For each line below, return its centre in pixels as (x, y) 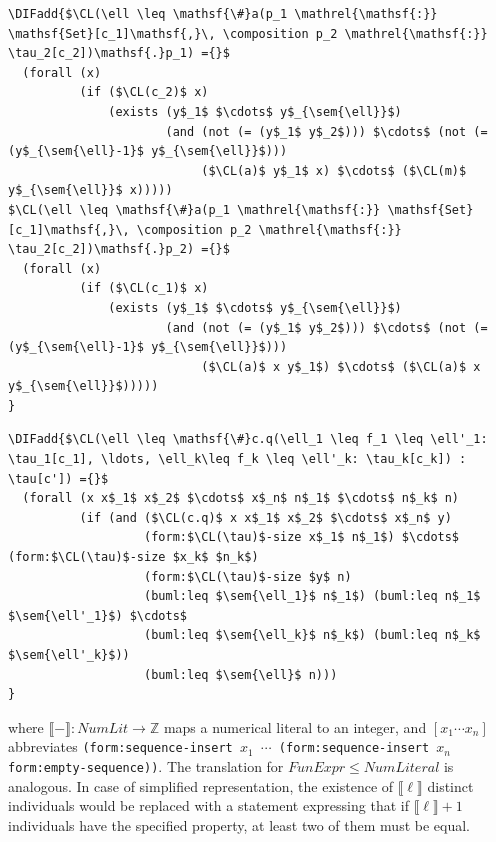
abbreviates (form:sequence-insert (120, 746)
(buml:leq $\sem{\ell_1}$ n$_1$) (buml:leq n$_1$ (312, 596)
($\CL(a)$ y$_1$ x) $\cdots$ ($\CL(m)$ (334, 170)
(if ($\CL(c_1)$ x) (144, 288)
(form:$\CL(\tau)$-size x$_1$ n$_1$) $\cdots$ (302, 537)
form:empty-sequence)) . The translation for (146, 766)
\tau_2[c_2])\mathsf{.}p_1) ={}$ (119, 53)
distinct (450, 785)
